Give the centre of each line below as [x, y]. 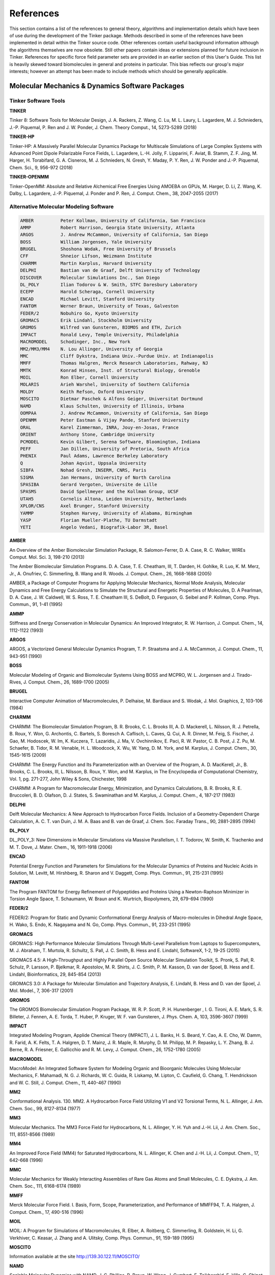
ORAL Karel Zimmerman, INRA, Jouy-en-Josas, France [99, 427]
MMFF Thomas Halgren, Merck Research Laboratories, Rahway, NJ [114, 363]
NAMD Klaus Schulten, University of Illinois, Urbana [102, 406]
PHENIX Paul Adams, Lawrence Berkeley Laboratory [94, 456]
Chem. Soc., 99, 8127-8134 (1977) [45, 1108]
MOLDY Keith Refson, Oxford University [82, 392]
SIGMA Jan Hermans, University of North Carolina [95, 477]
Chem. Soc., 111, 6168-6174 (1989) [45, 1186]
